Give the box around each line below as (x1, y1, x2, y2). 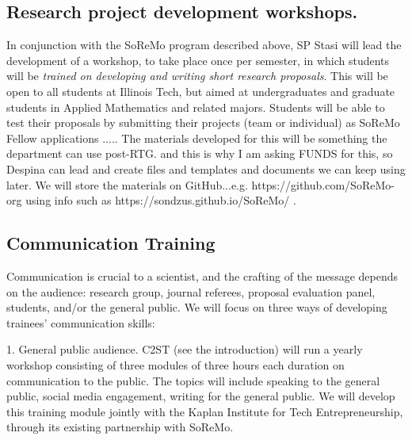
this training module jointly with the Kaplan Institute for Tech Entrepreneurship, (6, 403, 403, 419)
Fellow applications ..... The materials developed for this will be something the (6, 129, 387, 146)
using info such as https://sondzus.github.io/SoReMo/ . (25, 192, 296, 209)
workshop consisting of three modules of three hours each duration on (6, 356, 345, 373)
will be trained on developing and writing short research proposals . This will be (6, 67, 388, 84)
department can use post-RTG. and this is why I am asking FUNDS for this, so (6, 145, 393, 162)
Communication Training (6, 231, 216, 255)
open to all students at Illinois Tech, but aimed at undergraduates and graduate (6, 82, 395, 99)
